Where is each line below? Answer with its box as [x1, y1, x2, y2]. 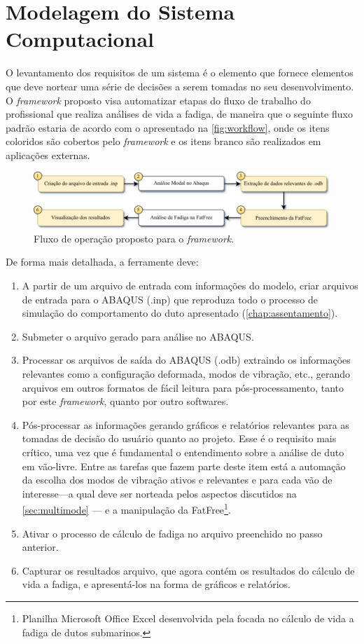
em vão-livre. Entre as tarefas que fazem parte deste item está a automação [22, 458, 346, 473]
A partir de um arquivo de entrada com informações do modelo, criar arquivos [22, 278, 358, 292]
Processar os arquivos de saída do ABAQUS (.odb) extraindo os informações [22, 352, 351, 367]
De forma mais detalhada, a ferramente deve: [6, 254, 199, 269]
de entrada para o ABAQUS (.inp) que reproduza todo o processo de [22, 292, 318, 306]
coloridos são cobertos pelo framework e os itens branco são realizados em [6, 134, 321, 149]
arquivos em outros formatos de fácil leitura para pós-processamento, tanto [22, 380, 344, 395]
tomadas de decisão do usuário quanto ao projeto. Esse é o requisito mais [22, 431, 337, 446]
